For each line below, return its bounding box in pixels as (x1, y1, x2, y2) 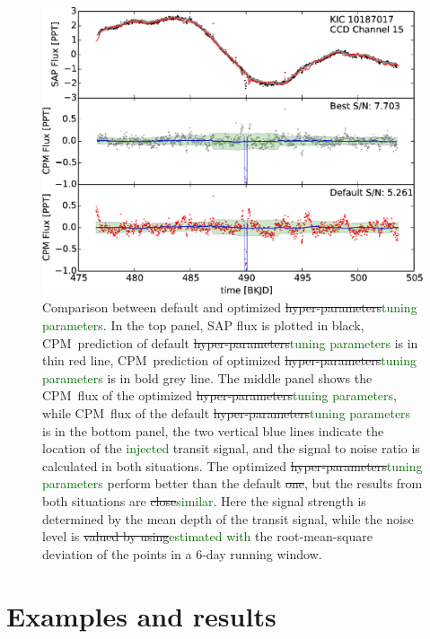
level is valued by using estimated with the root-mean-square (42, 527, 373, 546)
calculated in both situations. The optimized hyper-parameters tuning (42, 456, 423, 475)
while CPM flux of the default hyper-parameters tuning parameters (42, 404, 411, 423)
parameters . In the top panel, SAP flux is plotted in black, (42, 316, 364, 335)
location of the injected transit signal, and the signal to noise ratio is (42, 439, 420, 458)
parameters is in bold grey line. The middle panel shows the (42, 368, 373, 387)
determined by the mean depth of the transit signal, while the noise (42, 509, 414, 528)
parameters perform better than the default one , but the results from (42, 474, 423, 493)
